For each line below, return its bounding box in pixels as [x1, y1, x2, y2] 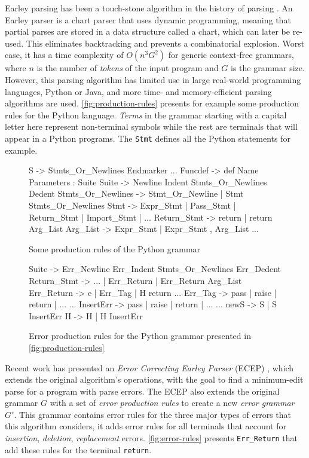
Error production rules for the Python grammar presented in [29, 329, 251, 342]
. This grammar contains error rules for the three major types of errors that [14, 408, 291, 420]
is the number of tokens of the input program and [36, 62, 219, 74]
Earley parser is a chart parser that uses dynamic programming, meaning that [5, 13, 291, 26]
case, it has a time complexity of [5, 48, 124, 61]
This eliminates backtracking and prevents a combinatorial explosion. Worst [26, 36, 305, 49]
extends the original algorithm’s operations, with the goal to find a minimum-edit [5, 373, 304, 386]
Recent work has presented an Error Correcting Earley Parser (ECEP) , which [5, 361, 294, 374]
